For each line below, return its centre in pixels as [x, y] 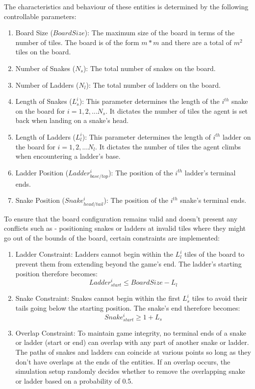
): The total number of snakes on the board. [149, 68]
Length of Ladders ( [46, 136]
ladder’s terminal [210, 172]
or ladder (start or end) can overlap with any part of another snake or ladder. [132, 342]
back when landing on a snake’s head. [72, 120]
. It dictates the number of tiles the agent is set [177, 110]
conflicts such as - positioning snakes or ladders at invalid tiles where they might [125, 228]
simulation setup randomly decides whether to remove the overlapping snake [130, 371]
